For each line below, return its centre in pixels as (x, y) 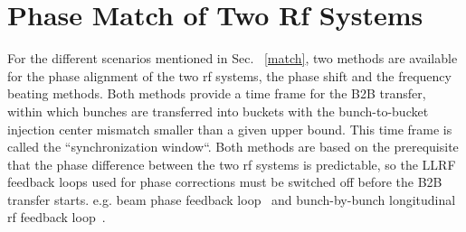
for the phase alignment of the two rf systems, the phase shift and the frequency (229, 75)
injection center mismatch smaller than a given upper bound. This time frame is (230, 129)
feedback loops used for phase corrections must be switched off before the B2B (225, 182)
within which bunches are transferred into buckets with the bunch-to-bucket (218, 111)
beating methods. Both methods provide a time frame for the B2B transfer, (217, 93)
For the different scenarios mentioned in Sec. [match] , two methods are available (233, 58)
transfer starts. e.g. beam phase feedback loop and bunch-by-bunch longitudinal (232, 199)
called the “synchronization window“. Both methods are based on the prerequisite (233, 147)
